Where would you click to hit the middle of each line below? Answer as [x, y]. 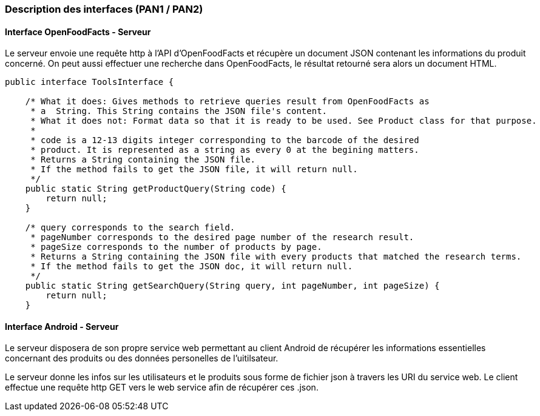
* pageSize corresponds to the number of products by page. [176, 247]
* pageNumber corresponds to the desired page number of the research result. [222, 237]
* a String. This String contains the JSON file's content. [179, 111]
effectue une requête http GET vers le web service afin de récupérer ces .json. [162, 387]
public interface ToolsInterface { [89, 82]
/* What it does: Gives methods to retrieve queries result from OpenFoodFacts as [227, 102]
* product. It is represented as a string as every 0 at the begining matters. [225, 150]
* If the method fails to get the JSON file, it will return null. [194, 169]
